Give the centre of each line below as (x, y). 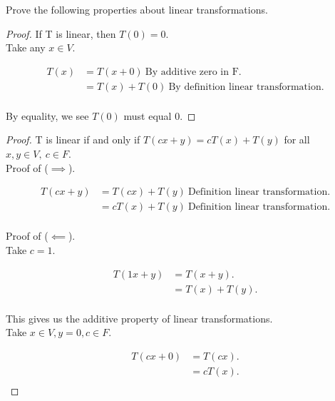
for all (297, 139)
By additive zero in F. (193, 72)
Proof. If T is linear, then (61, 33)
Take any (26, 47)
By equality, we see (47, 115)
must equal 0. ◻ (160, 115)
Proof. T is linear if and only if (73, 139)
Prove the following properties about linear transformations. (137, 9)
